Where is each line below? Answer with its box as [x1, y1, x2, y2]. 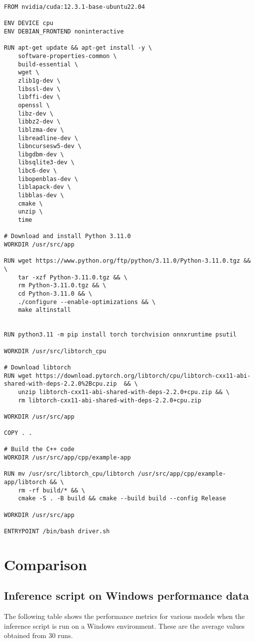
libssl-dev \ [18, 85, 61, 92]
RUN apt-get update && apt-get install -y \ [4, 44, 152, 52]
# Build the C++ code [4, 446, 75, 453]
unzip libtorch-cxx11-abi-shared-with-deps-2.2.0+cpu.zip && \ [18, 388, 230, 396]
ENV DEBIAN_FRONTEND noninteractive [4, 28, 124, 35]
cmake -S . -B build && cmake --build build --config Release [18, 495, 226, 502]
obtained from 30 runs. [4, 630, 73, 641]
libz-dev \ [18, 110, 54, 117]
